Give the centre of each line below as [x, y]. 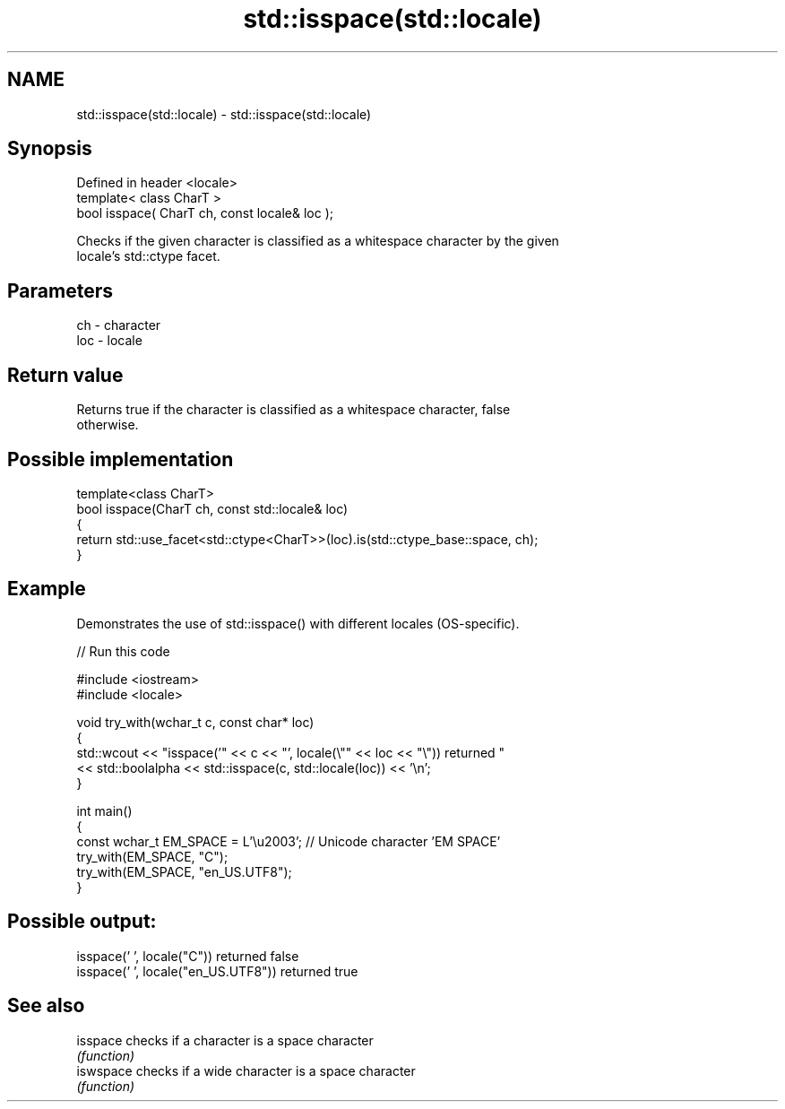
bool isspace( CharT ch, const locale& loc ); [205, 213]
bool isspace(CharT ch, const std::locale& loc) [212, 508]
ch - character [119, 325]
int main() [104, 810]
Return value [65, 375]
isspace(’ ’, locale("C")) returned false [188, 956]
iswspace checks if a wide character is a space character [246, 1070]
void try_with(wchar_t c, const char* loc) [195, 722]
